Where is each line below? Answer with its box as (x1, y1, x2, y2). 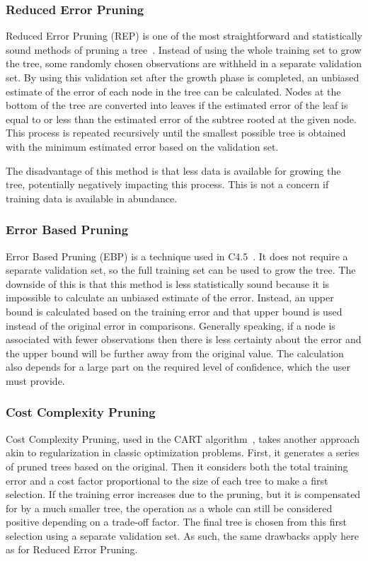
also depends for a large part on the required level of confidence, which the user (6, 359, 350, 374)
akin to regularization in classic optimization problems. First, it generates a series (6, 445, 360, 460)
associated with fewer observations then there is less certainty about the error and (6, 332, 362, 347)
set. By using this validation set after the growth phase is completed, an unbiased (6, 70, 360, 84)
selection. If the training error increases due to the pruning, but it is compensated (6, 487, 361, 502)
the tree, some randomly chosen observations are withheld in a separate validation (6, 56, 362, 71)
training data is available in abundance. (6, 190, 178, 205)
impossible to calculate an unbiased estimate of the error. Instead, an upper (6, 290, 334, 305)
